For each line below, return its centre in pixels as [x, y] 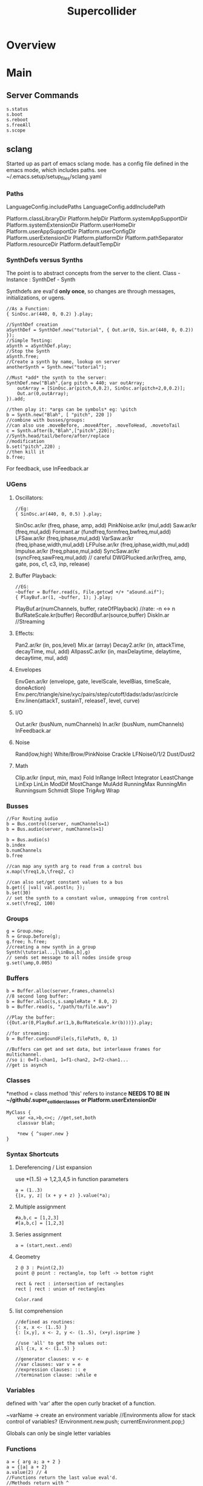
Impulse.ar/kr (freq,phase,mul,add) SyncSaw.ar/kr [77, 551]
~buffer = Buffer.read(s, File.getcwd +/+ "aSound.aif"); [90, 592]
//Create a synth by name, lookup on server [63, 362]
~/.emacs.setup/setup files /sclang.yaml [54, 177]
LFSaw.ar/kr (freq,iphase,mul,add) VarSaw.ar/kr [74, 538]
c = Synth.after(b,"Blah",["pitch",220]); [61, 431]
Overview [31, 45]
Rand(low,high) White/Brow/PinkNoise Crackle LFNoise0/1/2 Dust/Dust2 [105, 754]
